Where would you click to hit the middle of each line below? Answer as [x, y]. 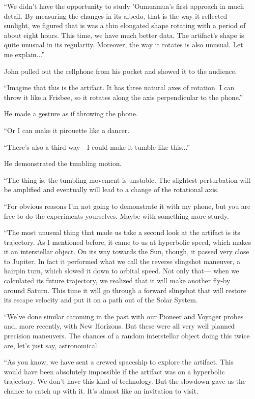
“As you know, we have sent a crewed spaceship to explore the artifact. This [119, 362]
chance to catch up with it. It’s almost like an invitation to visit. [101, 391]
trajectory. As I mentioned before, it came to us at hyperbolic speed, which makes [127, 242]
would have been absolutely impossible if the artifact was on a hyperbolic [114, 371]
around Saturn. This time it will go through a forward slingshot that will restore [125, 290]
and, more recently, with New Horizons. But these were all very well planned [119, 326]
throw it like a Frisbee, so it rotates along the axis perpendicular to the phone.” [124, 97]
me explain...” [24, 54]
